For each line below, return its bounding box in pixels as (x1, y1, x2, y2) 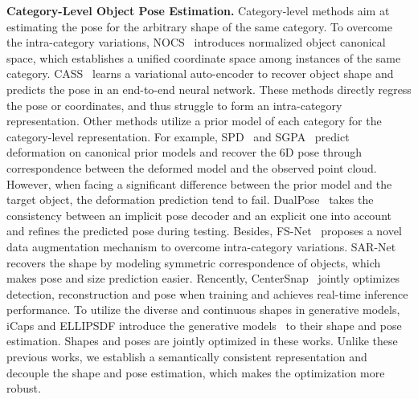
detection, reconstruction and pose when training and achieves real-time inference (6, 285, 408, 302)
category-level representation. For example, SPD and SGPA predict (6, 128, 350, 145)
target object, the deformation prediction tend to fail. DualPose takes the (6, 191, 374, 208)
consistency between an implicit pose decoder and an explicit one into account (6, 206, 391, 223)
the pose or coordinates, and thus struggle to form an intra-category (6, 96, 342, 113)
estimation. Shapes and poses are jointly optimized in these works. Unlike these (6, 332, 398, 349)
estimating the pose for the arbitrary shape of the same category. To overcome (6, 18, 393, 35)
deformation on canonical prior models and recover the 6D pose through (6, 144, 362, 161)
